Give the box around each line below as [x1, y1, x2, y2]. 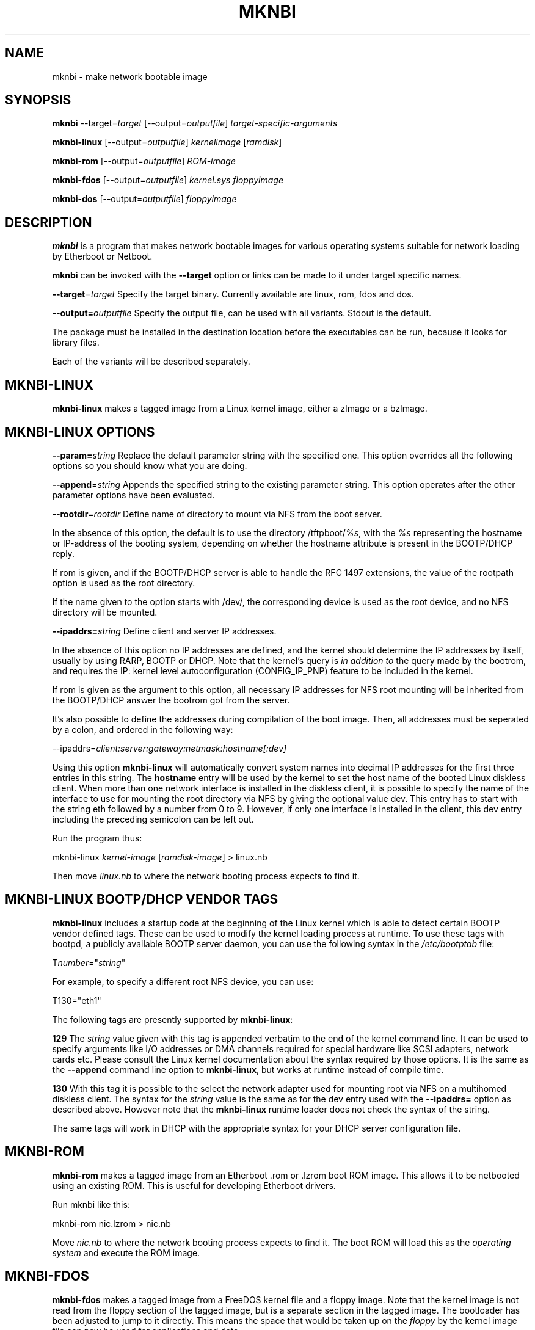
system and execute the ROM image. [52, 1247, 200, 1258]
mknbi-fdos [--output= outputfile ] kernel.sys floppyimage [52, 175, 284, 186]
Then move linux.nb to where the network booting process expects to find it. [52, 870, 360, 881]
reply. [52, 548, 75, 559]
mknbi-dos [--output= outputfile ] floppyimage [52, 194, 237, 205]
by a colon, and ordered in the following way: [52, 724, 233, 735]
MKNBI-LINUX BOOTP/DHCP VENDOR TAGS [5, 892, 278, 907]
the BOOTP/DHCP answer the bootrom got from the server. [52, 694, 290, 705]
